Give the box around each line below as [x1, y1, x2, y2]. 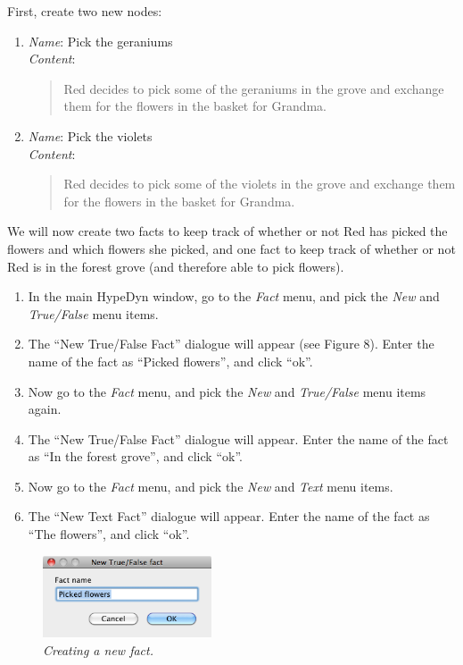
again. [28, 400, 62, 418]
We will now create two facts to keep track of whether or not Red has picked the [7, 222, 448, 240]
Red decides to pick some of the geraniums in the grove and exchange [63, 79, 444, 97]
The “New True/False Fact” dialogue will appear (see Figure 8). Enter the [28, 334, 434, 353]
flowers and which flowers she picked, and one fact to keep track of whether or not [7, 239, 456, 257]
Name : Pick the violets [28, 126, 153, 145]
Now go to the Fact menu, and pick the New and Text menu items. [28, 476, 393, 495]
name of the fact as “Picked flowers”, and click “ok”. [28, 351, 313, 370]
